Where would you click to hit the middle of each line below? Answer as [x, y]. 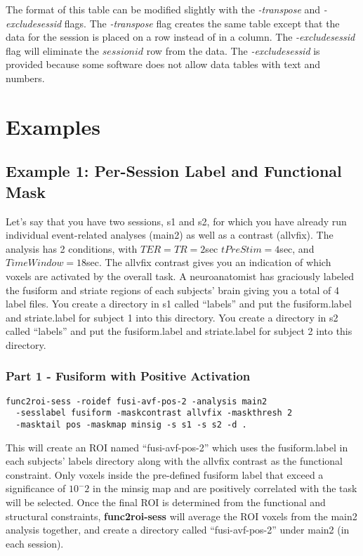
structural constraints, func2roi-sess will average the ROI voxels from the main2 [181, 516]
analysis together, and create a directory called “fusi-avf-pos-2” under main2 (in [178, 530]
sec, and [297, 248]
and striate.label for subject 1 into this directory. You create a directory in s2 [172, 317]
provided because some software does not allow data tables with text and [163, 64]
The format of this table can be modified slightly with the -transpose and [163, 9]
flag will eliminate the [52, 50]
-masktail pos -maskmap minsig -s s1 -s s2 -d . [131, 425]
